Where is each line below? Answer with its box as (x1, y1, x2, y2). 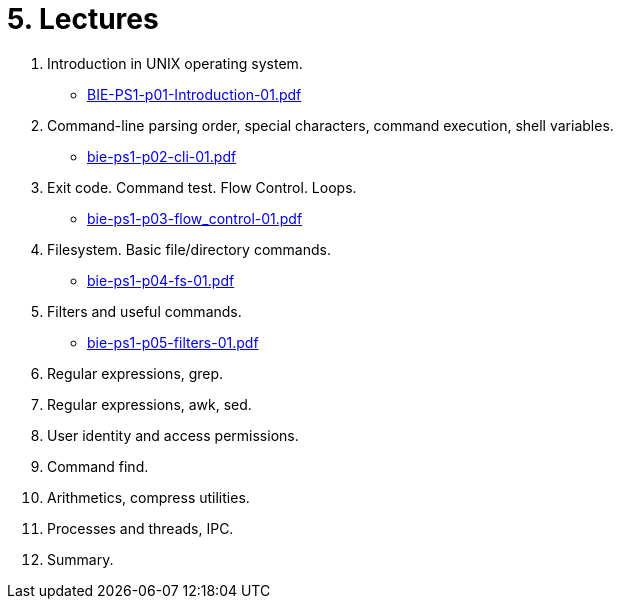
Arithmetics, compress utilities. (47, 488, 250, 506)
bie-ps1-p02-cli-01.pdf (87, 147, 237, 165)
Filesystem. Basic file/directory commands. (47, 240, 331, 258)
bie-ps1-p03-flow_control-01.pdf (87, 209, 303, 227)
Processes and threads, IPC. (47, 519, 234, 537)
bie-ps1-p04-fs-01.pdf (87, 271, 235, 289)
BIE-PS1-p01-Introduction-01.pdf (87, 85, 302, 103)
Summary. (47, 550, 114, 568)
